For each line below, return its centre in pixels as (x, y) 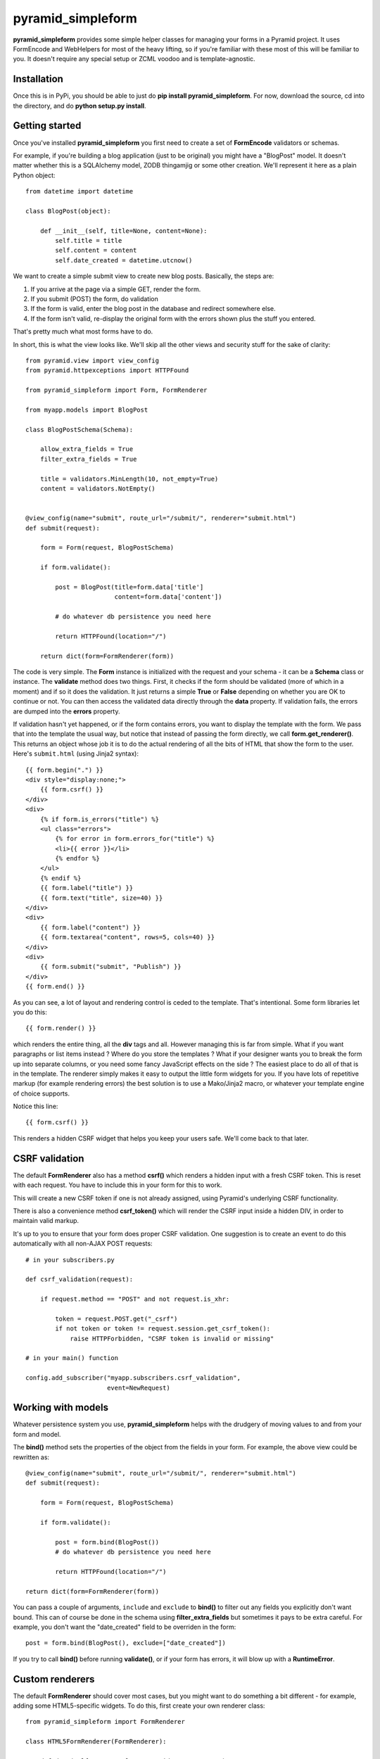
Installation (38, 79)
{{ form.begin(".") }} (65, 770)
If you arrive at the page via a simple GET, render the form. (116, 289)
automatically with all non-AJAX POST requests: (83, 1244)
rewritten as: (31, 1457)
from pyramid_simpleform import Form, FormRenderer (116, 390)
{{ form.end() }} (55, 986)
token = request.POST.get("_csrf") (116, 1319)
